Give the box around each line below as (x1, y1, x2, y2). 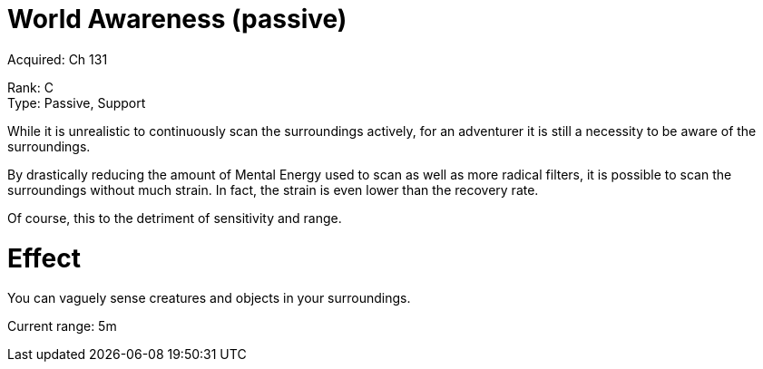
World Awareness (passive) (7, 4, 347, 34)
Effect (7, 242, 81, 274)
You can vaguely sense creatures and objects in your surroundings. (7, 290, 411, 306)
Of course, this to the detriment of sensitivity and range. (7, 209, 342, 226)
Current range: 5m (7, 318, 117, 335)
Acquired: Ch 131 (7, 51, 108, 67)
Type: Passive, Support (7, 94, 146, 111)
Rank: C (7, 79, 54, 95)
